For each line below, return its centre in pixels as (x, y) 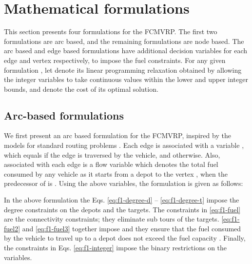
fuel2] (12, 228)
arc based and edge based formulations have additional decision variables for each (126, 51)
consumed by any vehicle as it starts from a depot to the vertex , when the (116, 173)
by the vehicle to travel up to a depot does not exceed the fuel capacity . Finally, (125, 238)
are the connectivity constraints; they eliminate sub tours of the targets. (112, 219)
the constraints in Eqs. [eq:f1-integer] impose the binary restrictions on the (116, 248)
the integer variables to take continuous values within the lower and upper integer (126, 79)
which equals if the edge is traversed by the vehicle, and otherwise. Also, (112, 154)
